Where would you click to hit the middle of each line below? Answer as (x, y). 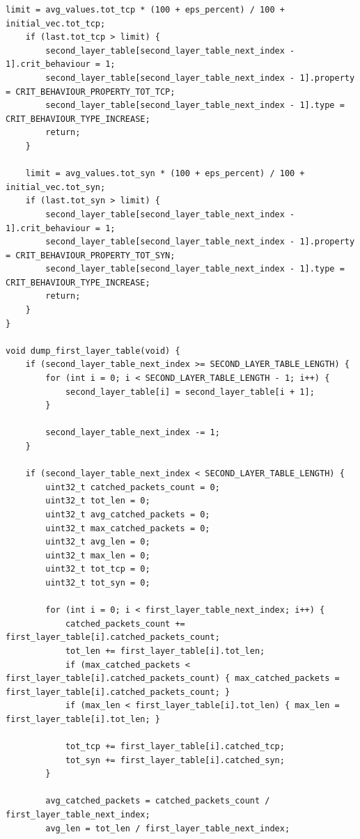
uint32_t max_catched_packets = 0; (128, 528)
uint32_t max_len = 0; (98, 555)
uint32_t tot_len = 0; (98, 501)
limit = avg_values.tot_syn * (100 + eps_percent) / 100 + (165, 174)
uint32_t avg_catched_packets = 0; (128, 514)
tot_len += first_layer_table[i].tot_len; (165, 651)
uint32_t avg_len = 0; (98, 542)
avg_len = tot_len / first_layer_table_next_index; (168, 828)
